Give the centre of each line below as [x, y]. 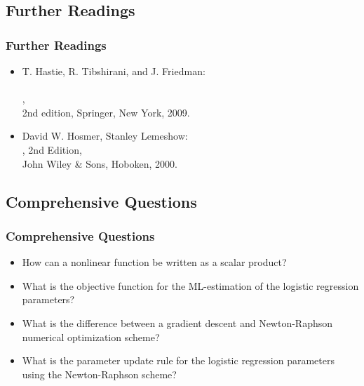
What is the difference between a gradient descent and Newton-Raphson [177, 322]
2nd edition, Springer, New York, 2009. [106, 112]
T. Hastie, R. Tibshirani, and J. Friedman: [114, 71]
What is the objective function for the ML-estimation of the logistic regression [190, 285]
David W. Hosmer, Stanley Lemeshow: [105, 136]
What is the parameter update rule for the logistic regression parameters [178, 360]
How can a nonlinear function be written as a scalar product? [154, 262]
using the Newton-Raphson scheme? [99, 374]
